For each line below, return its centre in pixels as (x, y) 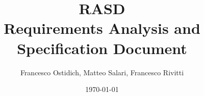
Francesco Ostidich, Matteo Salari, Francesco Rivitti (102, 72)
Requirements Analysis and (102, 28)
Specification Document (102, 48)
